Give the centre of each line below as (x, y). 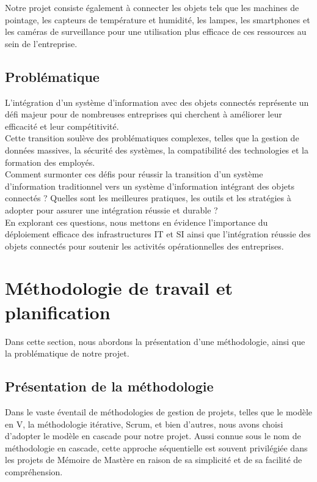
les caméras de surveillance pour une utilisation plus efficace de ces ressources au (156, 32)
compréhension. (34, 471)
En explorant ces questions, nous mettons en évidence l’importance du (137, 222)
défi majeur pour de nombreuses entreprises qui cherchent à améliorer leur (144, 114)
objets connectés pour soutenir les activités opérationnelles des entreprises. (144, 246)
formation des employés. (50, 162)
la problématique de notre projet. (67, 353)
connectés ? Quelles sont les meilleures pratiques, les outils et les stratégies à (148, 198)
